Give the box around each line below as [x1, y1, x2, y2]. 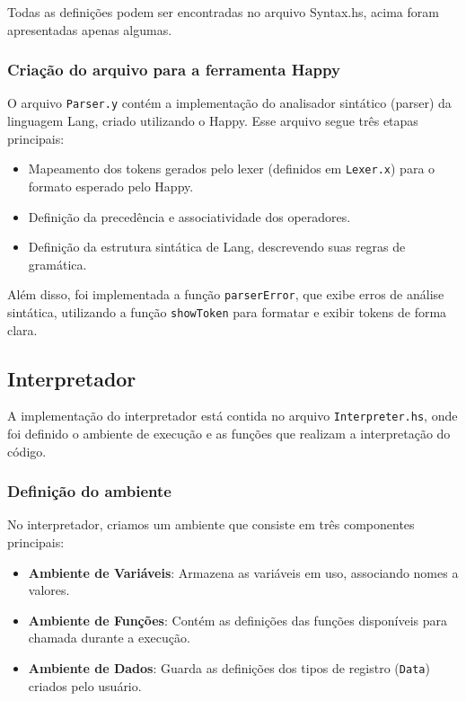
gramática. [28, 254, 87, 273]
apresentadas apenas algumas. [7, 20, 172, 39]
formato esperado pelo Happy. [28, 176, 194, 195]
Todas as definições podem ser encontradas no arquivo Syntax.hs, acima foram [7, 3, 439, 21]
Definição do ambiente [7, 480, 171, 502]
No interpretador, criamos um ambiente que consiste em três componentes [7, 515, 415, 534]
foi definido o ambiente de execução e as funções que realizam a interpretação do [7, 424, 451, 443]
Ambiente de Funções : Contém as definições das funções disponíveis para [28, 610, 448, 629]
